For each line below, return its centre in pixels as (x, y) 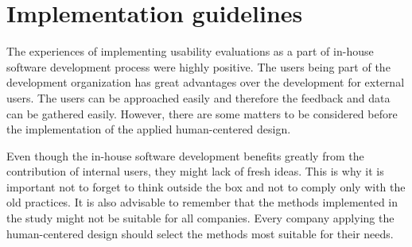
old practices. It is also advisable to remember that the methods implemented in (202, 202)
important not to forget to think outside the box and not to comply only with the (206, 186)
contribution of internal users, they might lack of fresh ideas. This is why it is (195, 171)
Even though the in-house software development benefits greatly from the (185, 155)
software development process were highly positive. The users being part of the (198, 66)
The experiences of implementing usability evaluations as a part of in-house (190, 51)
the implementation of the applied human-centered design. (149, 129)
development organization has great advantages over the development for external (206, 82)
